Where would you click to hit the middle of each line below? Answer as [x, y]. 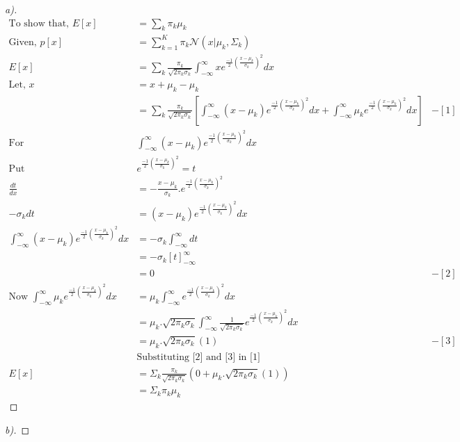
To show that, [39, 23]
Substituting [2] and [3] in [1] [198, 357]
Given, [23, 42]
